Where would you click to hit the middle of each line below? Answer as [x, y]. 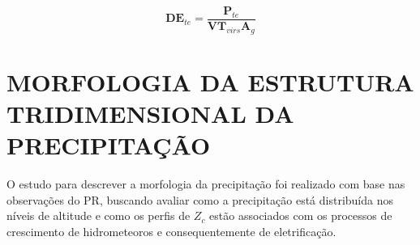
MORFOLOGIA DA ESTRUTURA [210, 81]
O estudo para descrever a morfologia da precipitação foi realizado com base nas [206, 184]
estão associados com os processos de [301, 215]
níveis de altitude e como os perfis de [99, 215]
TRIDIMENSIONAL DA [150, 113]
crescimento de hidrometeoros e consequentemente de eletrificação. [171, 231]
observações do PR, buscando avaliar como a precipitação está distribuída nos [200, 199]
